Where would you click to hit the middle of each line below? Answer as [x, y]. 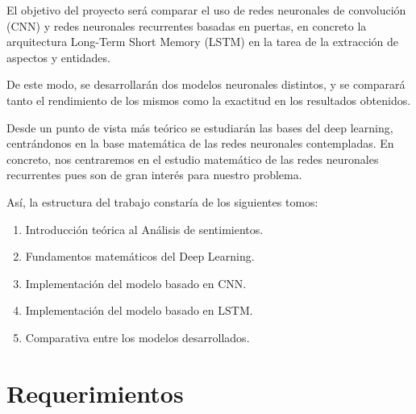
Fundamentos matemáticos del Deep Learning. [140, 256]
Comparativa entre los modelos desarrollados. [137, 337]
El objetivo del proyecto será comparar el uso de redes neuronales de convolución [206, 10]
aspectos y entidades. [58, 57]
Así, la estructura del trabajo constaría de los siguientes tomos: [162, 201]
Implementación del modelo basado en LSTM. [139, 310]
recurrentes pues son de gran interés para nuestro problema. [154, 175]
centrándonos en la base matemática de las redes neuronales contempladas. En [200, 143]
